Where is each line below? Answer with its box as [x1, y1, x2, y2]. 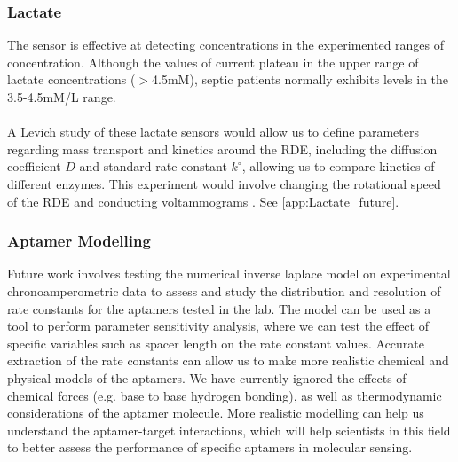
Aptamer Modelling [7, 230, 151, 252]
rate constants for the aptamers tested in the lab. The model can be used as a [7, 299, 431, 317]
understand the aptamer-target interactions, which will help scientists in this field [7, 420, 451, 439]
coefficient [7, 157, 61, 176]
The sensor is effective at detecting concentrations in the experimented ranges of [7, 35, 445, 54]
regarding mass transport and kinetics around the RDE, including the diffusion [7, 139, 438, 158]
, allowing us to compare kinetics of [241, 157, 435, 176]
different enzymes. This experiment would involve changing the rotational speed [7, 174, 441, 192]
